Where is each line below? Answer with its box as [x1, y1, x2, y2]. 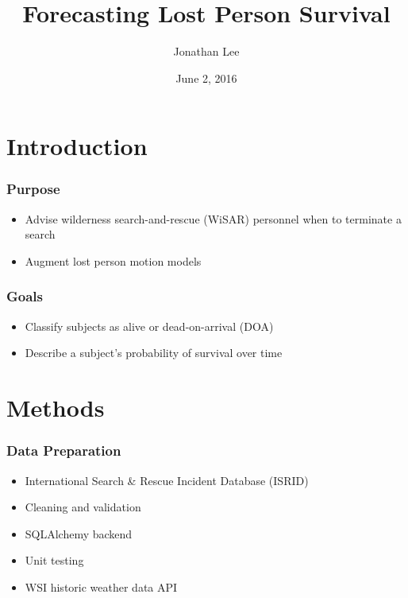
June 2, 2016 [175, 69, 237, 86]
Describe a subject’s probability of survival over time [25, 344, 283, 361]
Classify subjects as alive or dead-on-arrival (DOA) [25, 317, 274, 334]
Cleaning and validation [25, 499, 141, 515]
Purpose [6, 179, 60, 199]
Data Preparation [6, 441, 121, 460]
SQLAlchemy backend [25, 525, 133, 542]
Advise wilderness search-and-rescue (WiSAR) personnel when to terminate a [25, 210, 402, 227]
